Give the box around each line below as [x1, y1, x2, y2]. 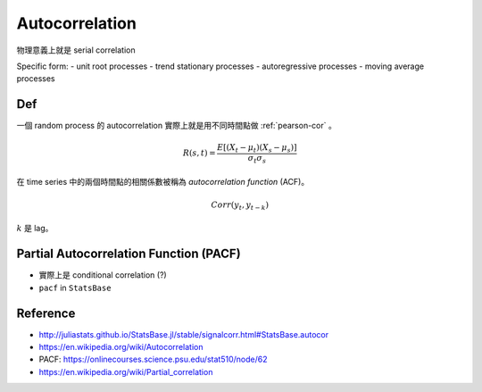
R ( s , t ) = [182, 148, 216, 158]
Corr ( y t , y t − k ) [211, 199, 270, 212]
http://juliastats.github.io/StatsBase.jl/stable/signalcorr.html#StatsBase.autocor [38, 329, 329, 339]
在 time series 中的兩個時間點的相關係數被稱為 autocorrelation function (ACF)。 [16, 176, 310, 187]
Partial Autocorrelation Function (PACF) [16, 246, 241, 262]
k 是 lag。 [16, 223, 54, 234]
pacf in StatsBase [38, 282, 112, 293]
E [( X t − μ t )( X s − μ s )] [217, 143, 298, 155]
